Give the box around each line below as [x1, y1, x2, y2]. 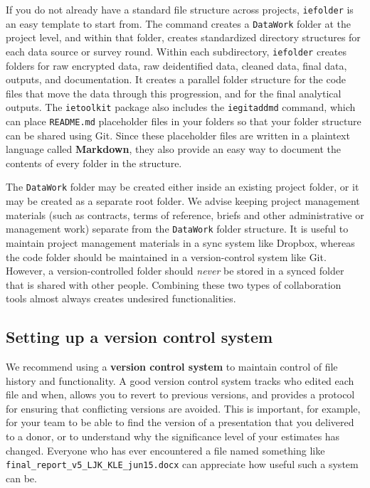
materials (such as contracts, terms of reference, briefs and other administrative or [6, 207, 364, 222]
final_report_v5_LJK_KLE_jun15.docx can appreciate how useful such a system [6, 457, 359, 472]
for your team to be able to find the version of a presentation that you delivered [6, 415, 354, 430]
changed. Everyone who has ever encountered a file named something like [6, 442, 325, 457]
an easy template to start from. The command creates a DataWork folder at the [6, 16, 351, 31]
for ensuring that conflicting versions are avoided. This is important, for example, [6, 401, 361, 415]
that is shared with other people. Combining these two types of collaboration [6, 277, 342, 292]
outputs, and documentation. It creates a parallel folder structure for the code [6, 72, 347, 87]
